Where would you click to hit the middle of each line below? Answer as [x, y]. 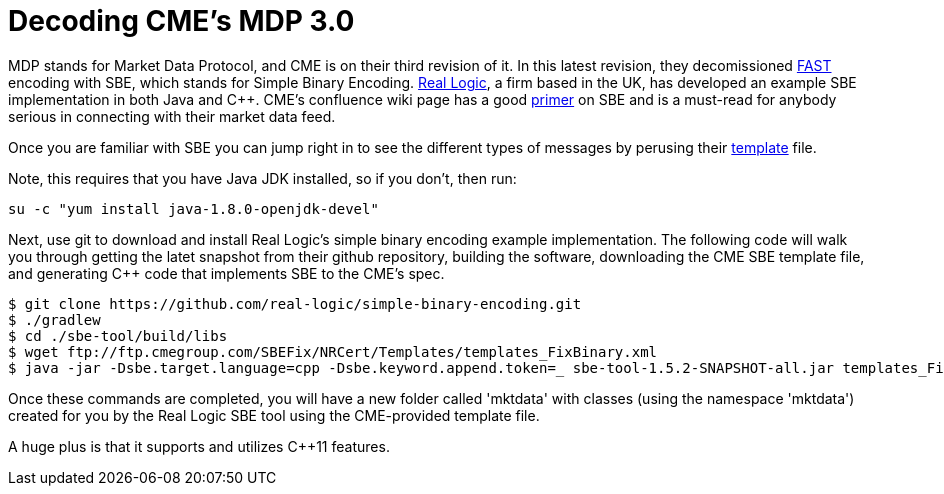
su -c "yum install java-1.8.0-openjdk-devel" [193, 208]
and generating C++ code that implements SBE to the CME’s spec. [226, 273]
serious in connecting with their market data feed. [172, 116]
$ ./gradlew [54, 319]
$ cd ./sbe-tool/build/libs [118, 335]
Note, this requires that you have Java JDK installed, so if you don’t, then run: [262, 178]
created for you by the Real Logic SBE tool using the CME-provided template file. [274, 415]
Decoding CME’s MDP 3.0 [181, 21]
